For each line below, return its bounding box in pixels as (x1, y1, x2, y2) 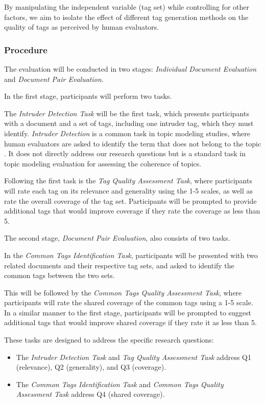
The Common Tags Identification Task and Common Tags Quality (16, 378, 224, 389)
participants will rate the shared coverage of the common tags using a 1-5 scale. (4, 297, 253, 308)
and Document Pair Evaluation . (4, 73, 104, 84)
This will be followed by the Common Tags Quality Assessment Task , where (4, 287, 242, 298)
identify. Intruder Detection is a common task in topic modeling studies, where (4, 128, 250, 138)
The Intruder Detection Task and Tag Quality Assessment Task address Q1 (16, 351, 251, 362)
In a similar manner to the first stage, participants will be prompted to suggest (4, 307, 252, 317)
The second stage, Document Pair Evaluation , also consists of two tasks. (4, 232, 230, 243)
